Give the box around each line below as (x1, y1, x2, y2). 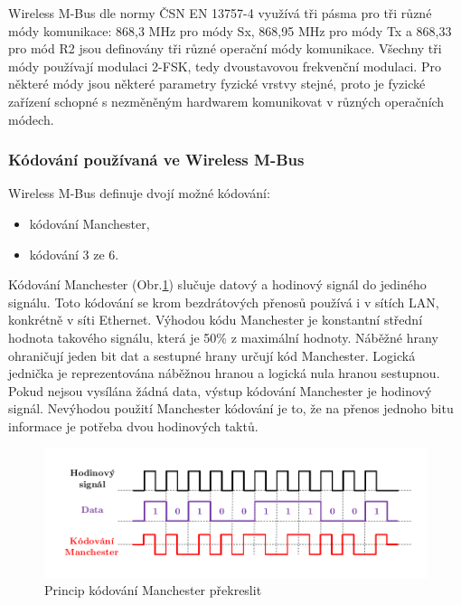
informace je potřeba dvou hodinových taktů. (8, 416, 259, 435)
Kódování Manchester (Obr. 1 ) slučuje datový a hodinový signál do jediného (8, 275, 427, 294)
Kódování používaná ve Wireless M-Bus (8, 148, 305, 171)
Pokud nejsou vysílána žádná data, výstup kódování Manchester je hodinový (8, 381, 432, 400)
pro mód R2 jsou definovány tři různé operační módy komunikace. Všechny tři (8, 39, 442, 58)
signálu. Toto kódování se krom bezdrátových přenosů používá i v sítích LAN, (8, 292, 439, 311)
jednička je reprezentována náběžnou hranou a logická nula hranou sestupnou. (8, 364, 440, 383)
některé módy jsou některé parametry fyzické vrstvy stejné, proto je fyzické (8, 74, 426, 93)
